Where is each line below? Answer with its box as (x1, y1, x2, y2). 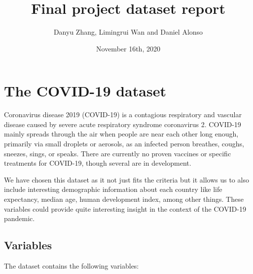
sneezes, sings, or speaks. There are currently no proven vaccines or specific (4, 148, 231, 158)
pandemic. (4, 213, 35, 224)
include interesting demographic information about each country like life (4, 184, 222, 194)
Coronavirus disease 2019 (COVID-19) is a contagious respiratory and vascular (4, 109, 242, 120)
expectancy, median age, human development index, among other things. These (4, 194, 244, 204)
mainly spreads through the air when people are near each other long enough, (4, 129, 239, 139)
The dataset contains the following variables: (4, 260, 139, 271)
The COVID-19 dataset (4, 81, 166, 101)
